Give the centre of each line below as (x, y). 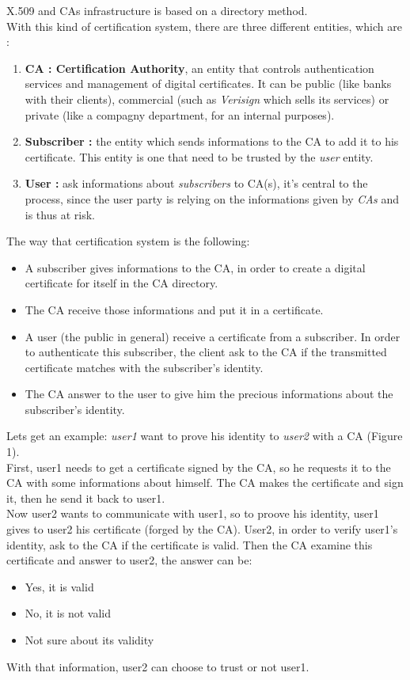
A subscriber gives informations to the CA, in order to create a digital (195, 267)
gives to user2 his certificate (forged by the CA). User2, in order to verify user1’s (202, 529)
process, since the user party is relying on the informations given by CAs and (212, 198)
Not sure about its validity (89, 640)
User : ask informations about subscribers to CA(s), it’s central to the (196, 183)
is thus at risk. (60, 214)
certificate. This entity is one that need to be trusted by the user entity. (199, 156)
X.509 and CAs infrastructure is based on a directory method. (157, 10)
